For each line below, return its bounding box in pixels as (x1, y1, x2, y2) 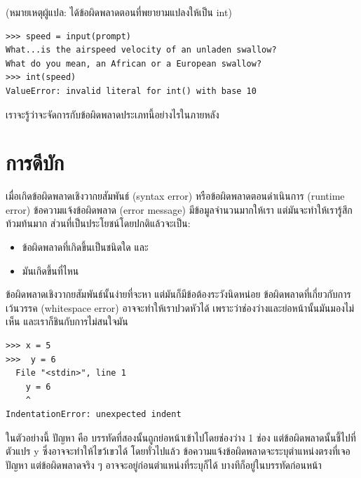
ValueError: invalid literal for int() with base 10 (6, 86, 257, 96)
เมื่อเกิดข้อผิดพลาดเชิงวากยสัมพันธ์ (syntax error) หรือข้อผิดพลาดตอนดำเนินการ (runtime (6, 189, 345, 203)
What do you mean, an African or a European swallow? (6, 58, 262, 69)
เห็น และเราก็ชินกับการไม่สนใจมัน (6, 314, 128, 329)
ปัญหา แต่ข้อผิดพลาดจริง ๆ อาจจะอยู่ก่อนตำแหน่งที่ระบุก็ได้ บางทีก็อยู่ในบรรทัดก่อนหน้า (6, 457, 322, 472)
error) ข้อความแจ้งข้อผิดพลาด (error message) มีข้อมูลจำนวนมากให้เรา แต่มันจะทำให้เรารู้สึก (6, 202, 353, 217)
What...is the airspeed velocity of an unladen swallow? (6, 45, 277, 55)
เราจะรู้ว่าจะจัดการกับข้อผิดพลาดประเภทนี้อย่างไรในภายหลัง (6, 107, 219, 121)
